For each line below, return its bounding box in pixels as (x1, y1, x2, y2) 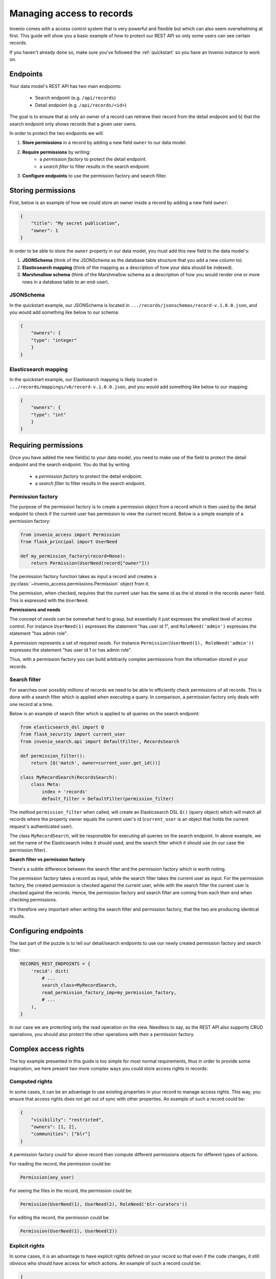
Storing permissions (9, 186, 76, 194)
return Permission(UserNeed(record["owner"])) (31, 560, 150, 566)
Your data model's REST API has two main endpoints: (9, 83, 122, 90)
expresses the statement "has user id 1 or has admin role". (9, 647, 132, 653)
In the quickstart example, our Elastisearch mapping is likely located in (9, 377, 158, 383)
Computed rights (9, 1078, 53, 1085)
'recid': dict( (31, 968, 69, 974)
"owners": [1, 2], (31, 1123, 77, 1130)
